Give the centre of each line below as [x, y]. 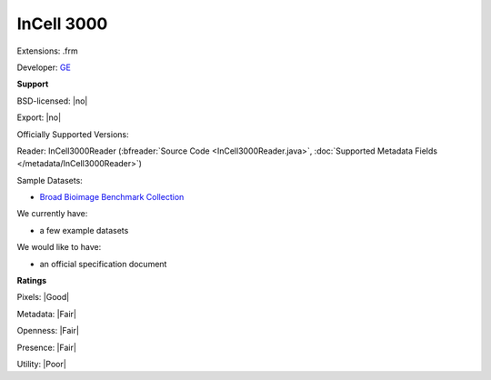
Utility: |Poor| [42, 364]
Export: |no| [39, 117]
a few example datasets [84, 230]
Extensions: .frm [47, 51]
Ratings [32, 281]
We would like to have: [59, 247]
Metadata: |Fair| [47, 314]
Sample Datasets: [50, 180]
